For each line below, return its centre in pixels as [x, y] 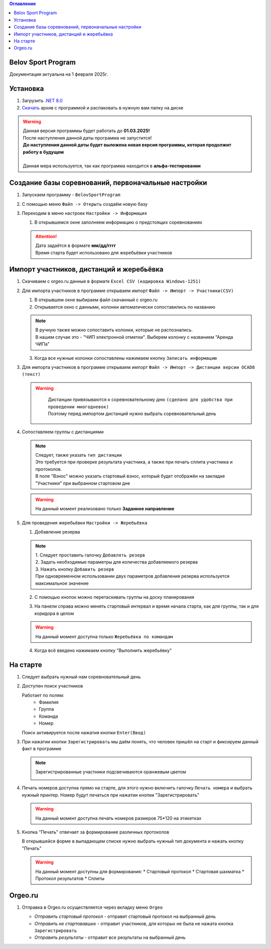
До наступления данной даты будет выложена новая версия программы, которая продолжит [127, 145]
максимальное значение [62, 583]
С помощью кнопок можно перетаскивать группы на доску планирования [114, 597]
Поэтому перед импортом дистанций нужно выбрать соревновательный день [132, 414]
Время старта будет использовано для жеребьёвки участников [104, 252]
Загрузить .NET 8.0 [42, 101]
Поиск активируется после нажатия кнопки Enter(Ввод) [84, 732]
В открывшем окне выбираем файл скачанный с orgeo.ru [96, 300]
